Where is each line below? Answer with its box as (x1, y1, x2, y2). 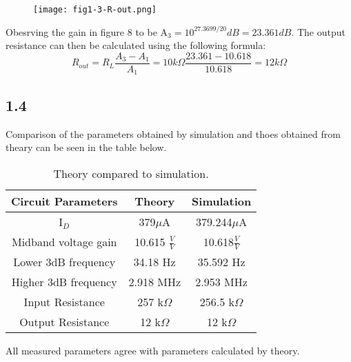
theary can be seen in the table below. (6, 140, 167, 154)
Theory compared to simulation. (53, 165, 209, 181)
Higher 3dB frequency (11, 274, 117, 290)
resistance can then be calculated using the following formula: (6, 38, 266, 52)
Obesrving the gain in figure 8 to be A (6, 24, 168, 39)
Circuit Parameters (11, 192, 118, 209)
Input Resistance (23, 294, 105, 310)
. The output (291, 24, 345, 39)
